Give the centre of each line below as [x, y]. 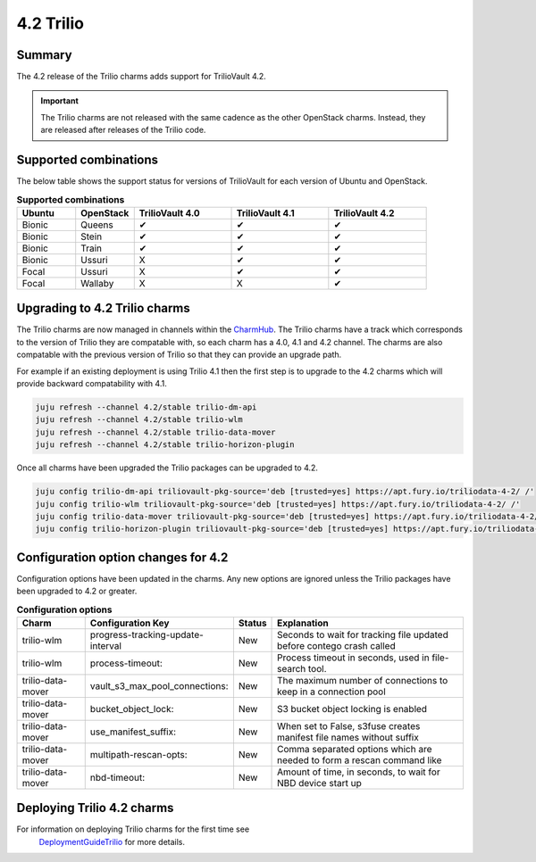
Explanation [303, 623]
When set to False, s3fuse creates [349, 725]
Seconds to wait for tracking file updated [363, 634]
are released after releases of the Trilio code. [123, 130]
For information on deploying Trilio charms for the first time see [133, 829]
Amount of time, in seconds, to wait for [359, 772]
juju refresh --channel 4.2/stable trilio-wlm [139, 420]
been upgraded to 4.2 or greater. [77, 591]
